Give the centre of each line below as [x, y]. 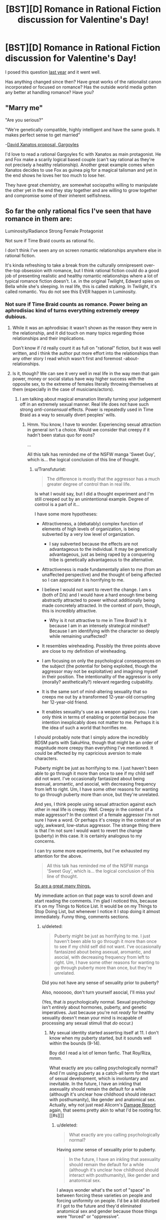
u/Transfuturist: [50, 469]
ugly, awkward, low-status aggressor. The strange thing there [97, 825]
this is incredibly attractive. [69, 610]
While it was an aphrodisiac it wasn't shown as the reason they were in [84, 327]
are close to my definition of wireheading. [84, 651]
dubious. [16, 317]
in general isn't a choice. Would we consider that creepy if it [88, 429]
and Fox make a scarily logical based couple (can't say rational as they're [80, 159]
